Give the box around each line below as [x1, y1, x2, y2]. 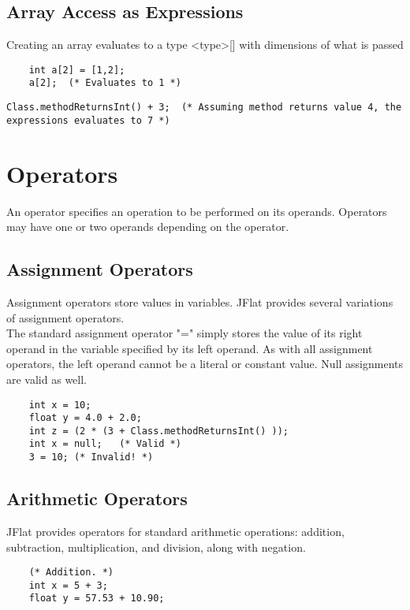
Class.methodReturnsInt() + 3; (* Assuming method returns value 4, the [6, 102, 402, 113]
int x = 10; [28, 399, 91, 411]
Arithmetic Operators [6, 486, 188, 511]
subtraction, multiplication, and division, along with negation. [6, 538, 306, 555]
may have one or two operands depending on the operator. [6, 218, 289, 235]
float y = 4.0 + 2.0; [28, 412, 142, 424]
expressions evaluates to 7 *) [6, 114, 170, 126]
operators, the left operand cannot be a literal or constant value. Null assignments [6, 355, 404, 372]
